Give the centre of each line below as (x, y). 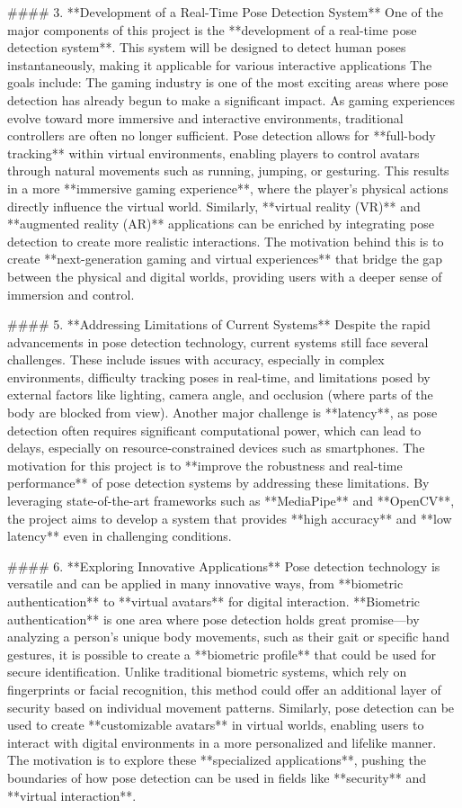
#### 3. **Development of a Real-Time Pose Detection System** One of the (226, 12)
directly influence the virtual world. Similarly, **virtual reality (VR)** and (214, 206)
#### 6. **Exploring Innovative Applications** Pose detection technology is (224, 566)
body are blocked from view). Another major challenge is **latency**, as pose (222, 413)
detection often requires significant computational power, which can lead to (214, 430)
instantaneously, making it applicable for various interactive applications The (220, 64)
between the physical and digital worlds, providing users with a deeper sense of (225, 276)
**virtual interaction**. (72, 795)
